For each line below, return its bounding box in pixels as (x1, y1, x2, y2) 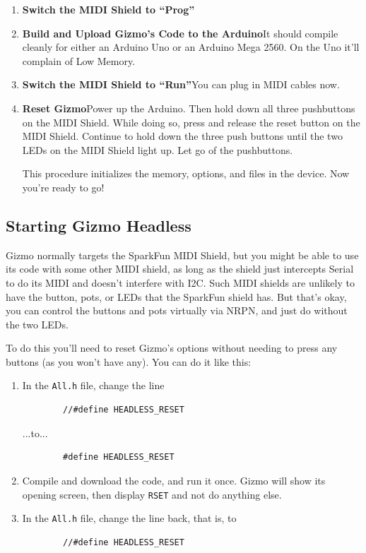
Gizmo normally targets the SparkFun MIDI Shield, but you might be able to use (6, 247, 359, 262)
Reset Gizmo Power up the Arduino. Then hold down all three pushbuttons (22, 100, 355, 115)
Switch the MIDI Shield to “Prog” (22, 2, 195, 16)
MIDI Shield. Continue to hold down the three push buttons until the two (22, 129, 343, 143)
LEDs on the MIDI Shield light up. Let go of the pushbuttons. (22, 142, 293, 157)
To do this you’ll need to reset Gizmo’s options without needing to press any (6, 340, 338, 355)
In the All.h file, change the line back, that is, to (22, 511, 237, 525)
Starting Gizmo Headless (6, 214, 191, 236)
